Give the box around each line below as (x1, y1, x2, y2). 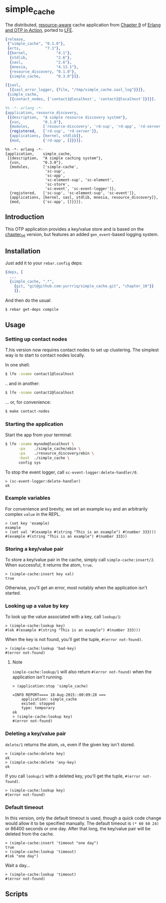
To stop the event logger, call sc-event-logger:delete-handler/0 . (5, 469, 138, 475)
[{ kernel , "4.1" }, (7, 51, 72, 56)
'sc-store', (45, 182, 70, 187)
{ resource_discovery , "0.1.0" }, (9, 69, 77, 74)
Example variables (5, 495, 51, 502)
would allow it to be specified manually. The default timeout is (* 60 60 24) (5, 820, 160, 826)
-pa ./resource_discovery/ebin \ (18, 451, 94, 456)
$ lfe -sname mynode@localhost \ (5, 442, 74, 447)
